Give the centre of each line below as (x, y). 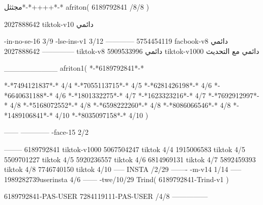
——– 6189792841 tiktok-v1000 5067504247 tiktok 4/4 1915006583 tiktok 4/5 (125, 149)
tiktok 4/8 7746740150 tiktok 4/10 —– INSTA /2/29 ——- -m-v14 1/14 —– (123, 169)
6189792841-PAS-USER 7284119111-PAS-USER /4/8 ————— (106, 196)
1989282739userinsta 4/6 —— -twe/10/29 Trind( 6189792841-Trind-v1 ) (116, 179)
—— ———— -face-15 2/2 (47, 132)
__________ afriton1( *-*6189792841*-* (74, 68)
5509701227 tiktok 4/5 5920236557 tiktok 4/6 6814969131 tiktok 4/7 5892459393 (130, 159)
